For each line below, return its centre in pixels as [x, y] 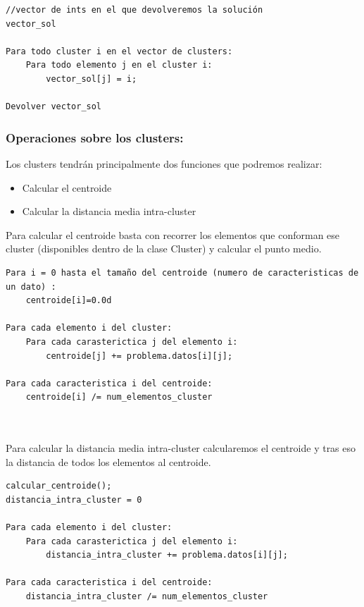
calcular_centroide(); [59, 486]
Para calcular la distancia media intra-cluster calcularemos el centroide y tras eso [181, 448]
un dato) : [31, 287]
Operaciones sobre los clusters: [95, 137]
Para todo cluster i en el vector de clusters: [119, 51]
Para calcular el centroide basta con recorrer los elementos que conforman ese [173, 234]
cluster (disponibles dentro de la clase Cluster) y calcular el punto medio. [164, 249]
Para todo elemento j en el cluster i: [119, 65]
